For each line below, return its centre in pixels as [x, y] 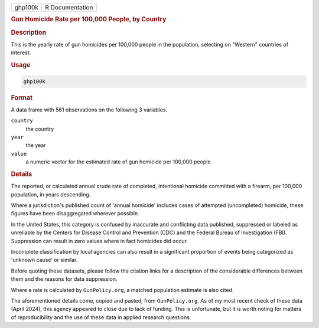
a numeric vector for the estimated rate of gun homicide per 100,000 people [118, 162]
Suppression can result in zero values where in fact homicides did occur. [100, 241]
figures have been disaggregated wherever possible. [75, 214]
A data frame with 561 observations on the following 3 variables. [89, 110]
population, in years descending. [51, 194]
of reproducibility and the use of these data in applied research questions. [101, 317]
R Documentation [69, 7]
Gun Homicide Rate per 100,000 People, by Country [89, 19]
